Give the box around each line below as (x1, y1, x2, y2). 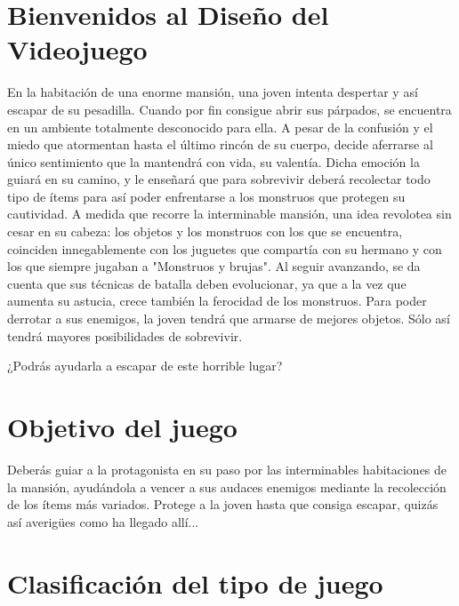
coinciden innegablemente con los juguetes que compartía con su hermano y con (7, 239, 442, 258)
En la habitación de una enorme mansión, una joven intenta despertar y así (7, 83, 418, 101)
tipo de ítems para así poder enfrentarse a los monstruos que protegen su (7, 187, 406, 205)
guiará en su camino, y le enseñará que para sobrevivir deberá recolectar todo (7, 170, 431, 188)
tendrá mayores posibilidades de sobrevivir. (7, 326, 243, 345)
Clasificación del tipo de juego (7, 564, 383, 601)
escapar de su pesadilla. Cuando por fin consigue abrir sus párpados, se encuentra (7, 100, 452, 118)
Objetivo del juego (7, 409, 238, 444)
